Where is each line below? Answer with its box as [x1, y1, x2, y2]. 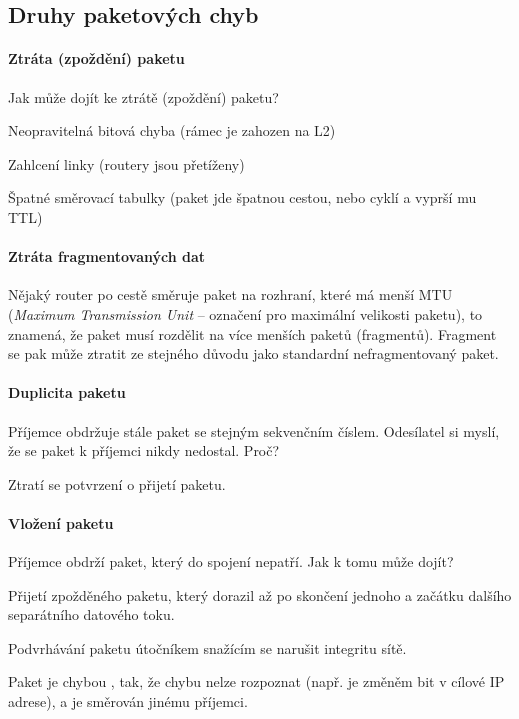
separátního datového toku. [8, 604, 175, 625]
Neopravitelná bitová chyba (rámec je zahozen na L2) [8, 120, 336, 141]
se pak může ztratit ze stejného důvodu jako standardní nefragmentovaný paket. [8, 343, 499, 364]
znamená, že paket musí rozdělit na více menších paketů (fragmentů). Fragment [8, 323, 497, 344]
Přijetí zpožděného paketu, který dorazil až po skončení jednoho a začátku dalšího [8, 584, 512, 605]
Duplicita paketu [8, 382, 126, 403]
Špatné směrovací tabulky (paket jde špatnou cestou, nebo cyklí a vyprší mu [8, 187, 477, 208]
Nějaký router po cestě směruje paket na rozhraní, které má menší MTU [8, 284, 453, 305]
